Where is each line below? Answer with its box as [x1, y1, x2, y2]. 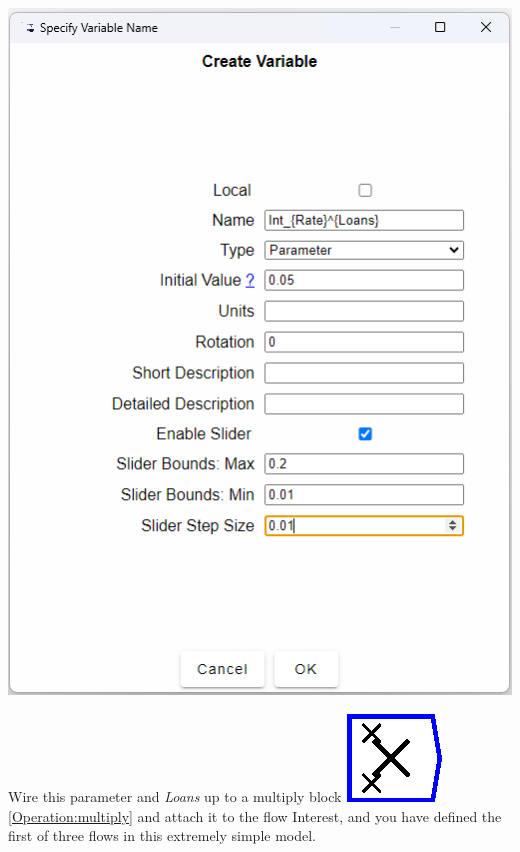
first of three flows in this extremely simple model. [8, 825, 317, 846]
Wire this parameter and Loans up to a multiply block [8, 786, 342, 807]
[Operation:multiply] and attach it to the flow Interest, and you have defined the [8, 805, 502, 826]
